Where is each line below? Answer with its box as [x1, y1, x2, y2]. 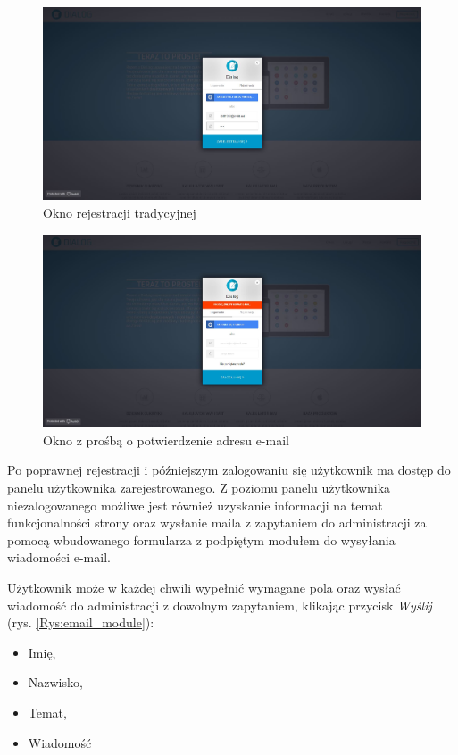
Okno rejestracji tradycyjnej [43, 203, 196, 221]
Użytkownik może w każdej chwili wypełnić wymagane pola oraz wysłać [7, 578, 401, 597]
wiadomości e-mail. [7, 548, 111, 567]
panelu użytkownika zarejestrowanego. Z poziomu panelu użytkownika [7, 478, 391, 497]
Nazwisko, [28, 673, 83, 692]
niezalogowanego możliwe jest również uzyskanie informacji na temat [7, 495, 383, 514]
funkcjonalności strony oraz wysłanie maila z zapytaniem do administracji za [7, 513, 427, 532]
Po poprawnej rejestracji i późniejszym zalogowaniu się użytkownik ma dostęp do [7, 460, 451, 479]
